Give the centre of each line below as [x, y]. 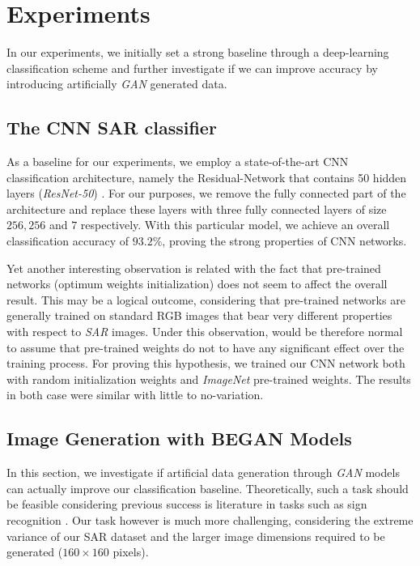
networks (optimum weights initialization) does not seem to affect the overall [197, 284]
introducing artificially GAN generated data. [117, 84]
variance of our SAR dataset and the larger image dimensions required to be [196, 536]
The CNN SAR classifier [112, 128]
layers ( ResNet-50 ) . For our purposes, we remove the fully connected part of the [206, 193]
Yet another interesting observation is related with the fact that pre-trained [194, 268]
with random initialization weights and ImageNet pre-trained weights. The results [209, 379]
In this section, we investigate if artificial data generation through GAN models [203, 472]
